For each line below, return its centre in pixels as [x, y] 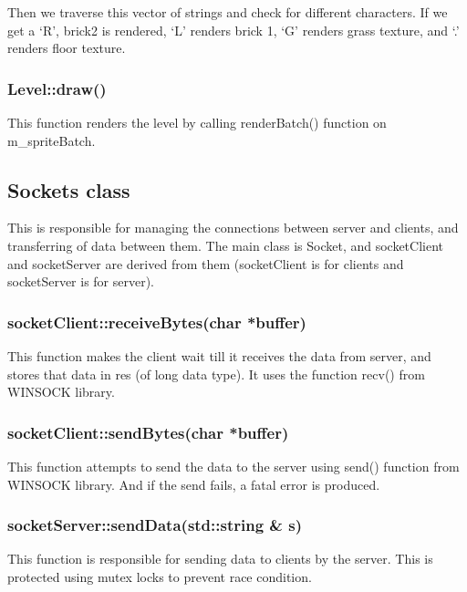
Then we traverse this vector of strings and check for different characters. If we [228, 12]
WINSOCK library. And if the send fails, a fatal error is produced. [194, 484]
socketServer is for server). [81, 281]
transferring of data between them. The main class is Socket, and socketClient [226, 245]
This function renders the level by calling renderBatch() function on [197, 122]
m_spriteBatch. [52, 140]
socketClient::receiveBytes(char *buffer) [157, 322]
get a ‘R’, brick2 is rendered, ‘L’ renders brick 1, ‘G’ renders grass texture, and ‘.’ [233, 30]
